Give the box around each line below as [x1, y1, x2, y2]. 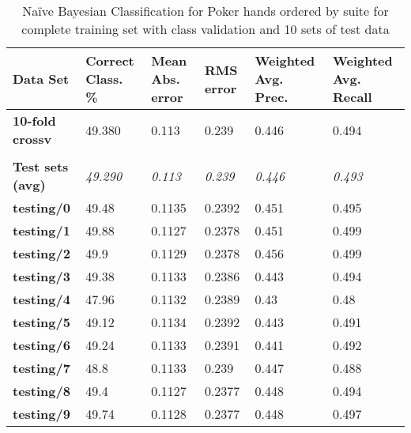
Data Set [13, 70, 70, 88]
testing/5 [13, 313, 70, 331]
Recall [332, 88, 372, 106]
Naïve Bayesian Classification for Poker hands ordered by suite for [22, 2, 389, 20]
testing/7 [13, 359, 70, 377]
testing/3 [13, 267, 70, 285]
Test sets [13, 157, 69, 175]
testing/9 [13, 405, 70, 423]
